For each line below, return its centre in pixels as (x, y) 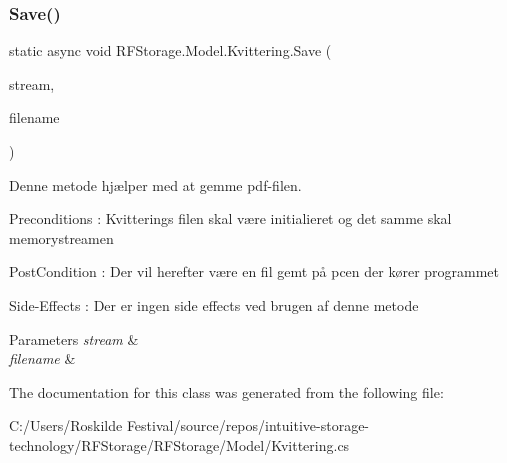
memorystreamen (61, 237)
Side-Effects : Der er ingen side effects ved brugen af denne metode (214, 304)
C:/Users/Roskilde (66, 425)
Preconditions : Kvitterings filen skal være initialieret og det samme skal (230, 218)
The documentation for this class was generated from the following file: (226, 391)
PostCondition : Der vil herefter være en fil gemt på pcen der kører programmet (254, 271)
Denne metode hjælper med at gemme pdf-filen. (155, 184)
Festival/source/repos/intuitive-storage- (248, 425)
